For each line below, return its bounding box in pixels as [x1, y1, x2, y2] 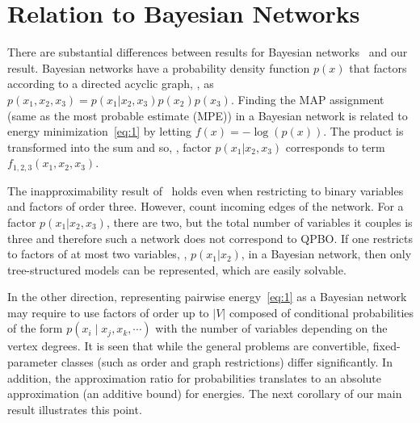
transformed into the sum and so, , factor [7, 138, 212, 155]
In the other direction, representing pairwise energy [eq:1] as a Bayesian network [7, 288, 407, 305]
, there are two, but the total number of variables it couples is [106, 213, 413, 230]
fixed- [372, 337, 401, 354]
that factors [349, 59, 407, 76]
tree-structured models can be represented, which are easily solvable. [7, 261, 346, 278]
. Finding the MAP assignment [230, 90, 384, 107]
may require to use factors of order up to [7, 304, 209, 320]
